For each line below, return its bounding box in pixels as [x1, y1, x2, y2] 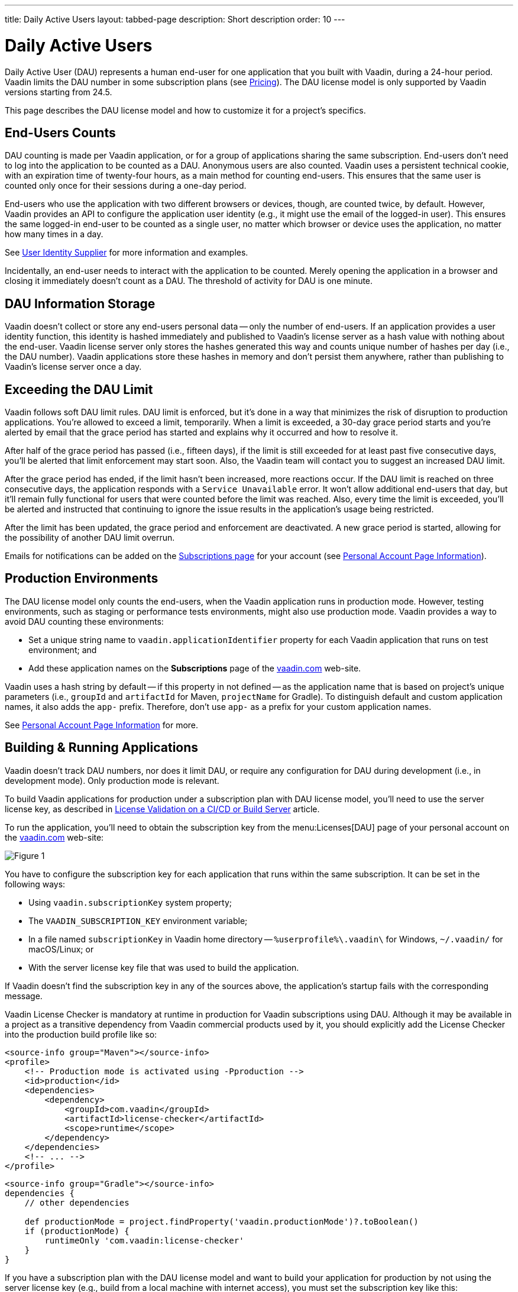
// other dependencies [24, 1197, 129, 1207]
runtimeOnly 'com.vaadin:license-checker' [44, 1235, 244, 1245]
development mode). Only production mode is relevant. [5, 775, 219, 786]
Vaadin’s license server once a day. [5, 361, 142, 372]
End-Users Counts [5, 125, 116, 140]
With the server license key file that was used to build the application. [28, 962, 299, 973]
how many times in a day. [5, 229, 103, 240]
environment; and [28, 644, 97, 655]
